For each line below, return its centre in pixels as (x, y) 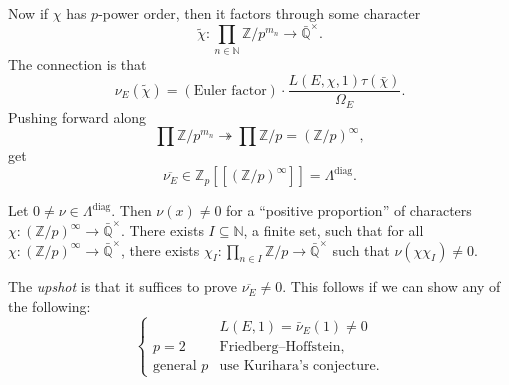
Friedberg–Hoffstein (280, 346)
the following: (49, 306)
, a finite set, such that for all (333, 230)
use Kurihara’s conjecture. (299, 365)
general (175, 365)
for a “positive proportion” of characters (349, 210)
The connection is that (77, 63)
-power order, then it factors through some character (259, 13)
